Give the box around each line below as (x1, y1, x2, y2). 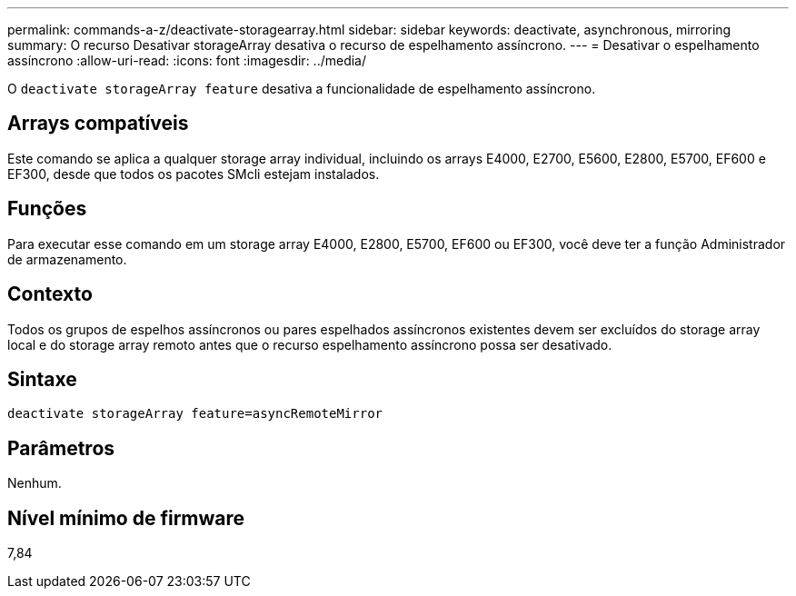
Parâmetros (7, 436, 115, 460)
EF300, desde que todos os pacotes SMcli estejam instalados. (7, 165, 380, 182)
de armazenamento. (7, 251, 127, 267)
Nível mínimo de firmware (7, 506, 245, 530)
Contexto (7, 283, 93, 306)
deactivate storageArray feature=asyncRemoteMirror (7, 406, 383, 422)
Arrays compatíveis (7, 112, 189, 135)
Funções (7, 197, 87, 221)
